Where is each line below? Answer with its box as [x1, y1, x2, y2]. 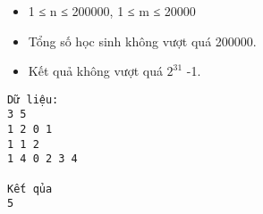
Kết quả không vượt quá [28, 62, 163, 80]
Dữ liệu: [7, 93, 59, 106]
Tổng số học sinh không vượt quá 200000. [28, 31, 257, 50]
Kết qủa [7, 182, 53, 195]
